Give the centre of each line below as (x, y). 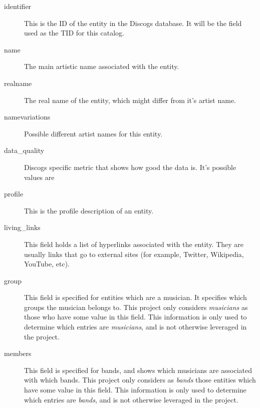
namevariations (27, 117)
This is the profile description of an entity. (89, 210)
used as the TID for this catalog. (74, 33)
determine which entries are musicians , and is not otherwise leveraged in (136, 327)
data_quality (24, 150)
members (18, 353)
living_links (22, 227)
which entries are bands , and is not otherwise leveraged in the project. (131, 399)
